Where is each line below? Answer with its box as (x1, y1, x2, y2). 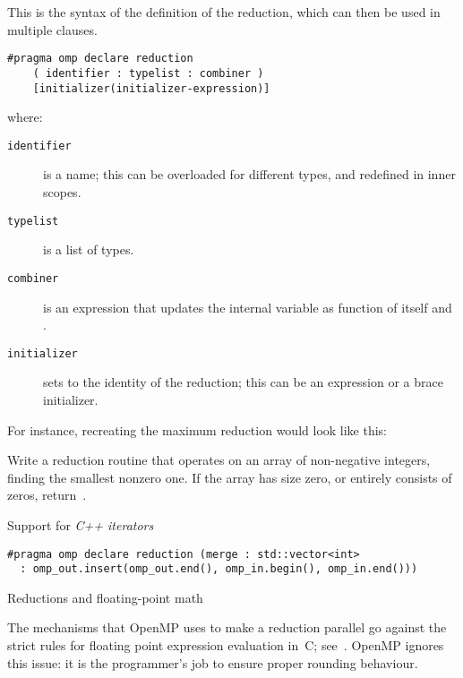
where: (7, 107, 43, 126)
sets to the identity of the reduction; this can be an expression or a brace (43, 373, 443, 391)
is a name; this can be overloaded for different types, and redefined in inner (43, 165, 456, 184)
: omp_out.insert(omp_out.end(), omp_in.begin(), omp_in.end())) (20, 562, 418, 576)
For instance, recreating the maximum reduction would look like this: (7, 420, 388, 439)
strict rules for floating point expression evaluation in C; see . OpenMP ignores (7, 636, 444, 654)
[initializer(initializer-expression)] (32, 82, 270, 95)
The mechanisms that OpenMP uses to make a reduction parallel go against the (7, 618, 447, 637)
